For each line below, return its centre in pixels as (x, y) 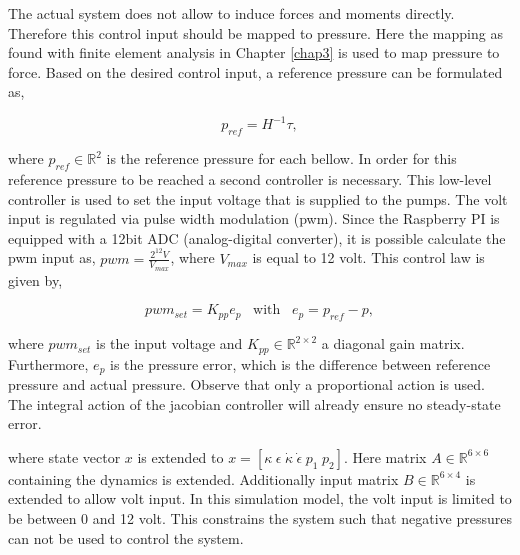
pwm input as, (52, 257)
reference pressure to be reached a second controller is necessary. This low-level (250, 179)
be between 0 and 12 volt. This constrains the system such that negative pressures (260, 518)
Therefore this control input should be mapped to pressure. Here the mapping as (255, 32)
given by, (35, 279)
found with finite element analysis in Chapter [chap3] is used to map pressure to (254, 52)
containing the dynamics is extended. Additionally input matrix (203, 478)
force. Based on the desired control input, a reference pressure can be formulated (255, 71)
